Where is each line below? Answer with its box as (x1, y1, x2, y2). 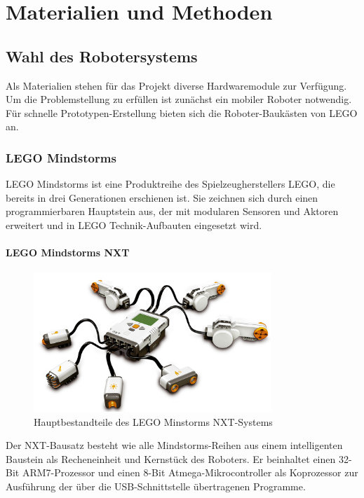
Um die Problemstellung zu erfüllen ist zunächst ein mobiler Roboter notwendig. (6, 92, 352, 106)
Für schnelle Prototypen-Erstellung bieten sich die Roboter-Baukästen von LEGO (6, 105, 358, 120)
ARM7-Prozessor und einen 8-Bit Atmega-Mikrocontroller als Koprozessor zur (22, 465, 358, 480)
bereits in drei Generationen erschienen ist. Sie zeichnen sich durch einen (6, 190, 318, 205)
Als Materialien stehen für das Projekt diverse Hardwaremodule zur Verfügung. (6, 78, 347, 92)
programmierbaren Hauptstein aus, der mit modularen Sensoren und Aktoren (6, 204, 339, 219)
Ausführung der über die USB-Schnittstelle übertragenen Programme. (6, 479, 306, 494)
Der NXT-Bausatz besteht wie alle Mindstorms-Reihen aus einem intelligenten (6, 438, 343, 452)
